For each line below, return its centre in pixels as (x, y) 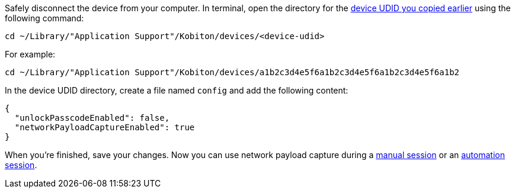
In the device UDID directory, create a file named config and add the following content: (177, 90)
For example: (30, 54)
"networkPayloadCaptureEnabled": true (105, 127)
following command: (44, 18)
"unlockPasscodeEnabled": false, (92, 118)
